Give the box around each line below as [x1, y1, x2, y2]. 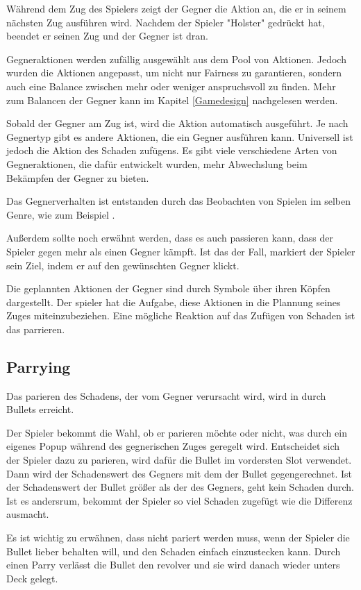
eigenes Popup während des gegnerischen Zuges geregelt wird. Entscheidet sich [6, 439, 340, 453]
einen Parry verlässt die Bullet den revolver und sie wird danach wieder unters [6, 557, 340, 572]
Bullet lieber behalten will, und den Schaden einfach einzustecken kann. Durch [6, 543, 341, 558]
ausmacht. [6, 507, 49, 521]
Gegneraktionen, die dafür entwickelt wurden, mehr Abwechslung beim [6, 156, 308, 171]
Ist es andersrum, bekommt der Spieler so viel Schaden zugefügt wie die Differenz [6, 493, 353, 507]
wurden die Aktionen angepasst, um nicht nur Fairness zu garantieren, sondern [6, 65, 342, 80]
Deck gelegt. [6, 571, 58, 585]
